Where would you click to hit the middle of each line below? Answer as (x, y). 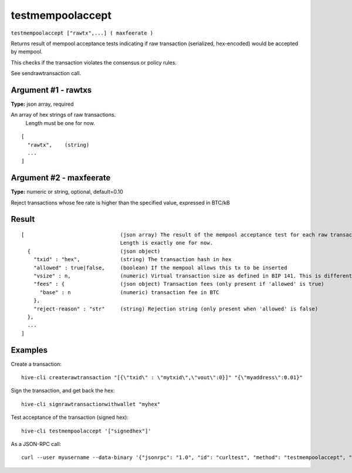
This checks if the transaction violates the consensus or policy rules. (94, 62)
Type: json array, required (42, 104)
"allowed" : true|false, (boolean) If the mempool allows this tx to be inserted (160, 268)
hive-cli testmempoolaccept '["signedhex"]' (87, 431)
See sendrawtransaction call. (46, 73)
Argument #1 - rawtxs (51, 90)
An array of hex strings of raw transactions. (63, 115)
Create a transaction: (36, 364)
